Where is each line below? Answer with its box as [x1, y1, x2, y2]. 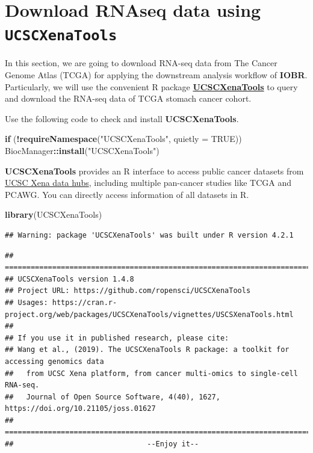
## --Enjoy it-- [5, 440, 199, 449]
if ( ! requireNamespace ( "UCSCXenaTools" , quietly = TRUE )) [5, 132, 242, 145]
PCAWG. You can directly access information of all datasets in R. [5, 188, 249, 200]
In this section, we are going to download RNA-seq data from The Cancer [5, 57, 277, 69]
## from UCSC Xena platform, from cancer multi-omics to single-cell [5, 369, 298, 378]
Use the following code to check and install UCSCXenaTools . [5, 112, 239, 125]
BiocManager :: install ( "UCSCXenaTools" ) [5, 144, 160, 156]
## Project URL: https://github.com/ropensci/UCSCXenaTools [5, 286, 251, 295]
